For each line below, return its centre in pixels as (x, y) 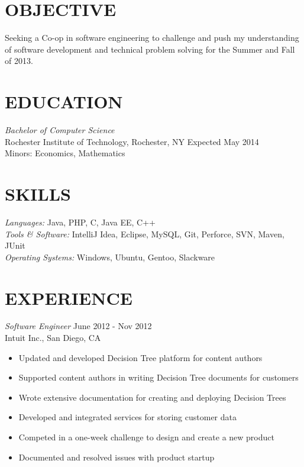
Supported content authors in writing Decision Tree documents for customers (159, 377)
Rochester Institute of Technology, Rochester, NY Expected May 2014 (132, 141)
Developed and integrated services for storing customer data (127, 417)
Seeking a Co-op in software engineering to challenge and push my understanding (152, 38)
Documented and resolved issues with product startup (117, 457)
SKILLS (38, 194)
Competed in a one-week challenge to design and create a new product (146, 437)
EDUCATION (64, 102)
